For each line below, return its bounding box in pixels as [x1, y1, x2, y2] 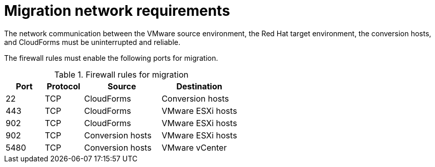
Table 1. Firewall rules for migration [54, 69, 189, 80]
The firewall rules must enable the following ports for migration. [4, 53, 218, 62]
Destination [176, 81, 222, 91]
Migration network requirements [4, 2, 230, 19]
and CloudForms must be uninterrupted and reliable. [4, 37, 180, 46]
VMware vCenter [161, 142, 227, 153]
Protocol [47, 81, 80, 91]
